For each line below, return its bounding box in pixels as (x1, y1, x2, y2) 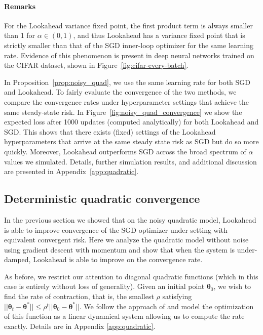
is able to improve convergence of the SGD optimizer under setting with (4, 224, 228, 235)
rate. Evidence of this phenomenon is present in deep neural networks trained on (4, 50, 254, 60)
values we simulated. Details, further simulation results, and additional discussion (4, 156, 257, 166)
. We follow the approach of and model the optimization (79, 301, 254, 311)
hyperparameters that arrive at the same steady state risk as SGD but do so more (4, 136, 259, 147)
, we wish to (213, 281, 251, 291)
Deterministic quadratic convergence (4, 191, 200, 206)
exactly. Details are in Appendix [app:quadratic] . (4, 320, 156, 331)
